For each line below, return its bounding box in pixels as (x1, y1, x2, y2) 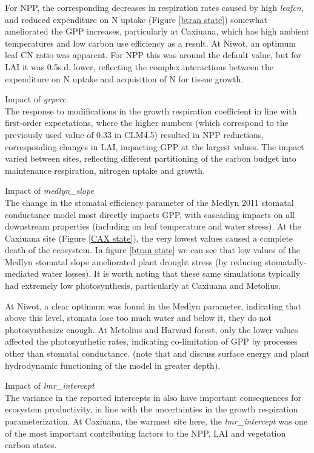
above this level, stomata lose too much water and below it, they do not (5, 311, 272, 324)
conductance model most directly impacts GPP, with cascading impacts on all (5, 208, 295, 220)
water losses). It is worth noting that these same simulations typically (41, 267, 301, 280)
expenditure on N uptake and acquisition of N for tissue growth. (5, 72, 244, 85)
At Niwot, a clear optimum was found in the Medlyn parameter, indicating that (5, 299, 302, 312)
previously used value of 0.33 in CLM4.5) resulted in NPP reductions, (5, 128, 264, 141)
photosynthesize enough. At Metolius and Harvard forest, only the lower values (5, 323, 298, 336)
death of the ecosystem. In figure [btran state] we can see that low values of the (5, 243, 300, 256)
